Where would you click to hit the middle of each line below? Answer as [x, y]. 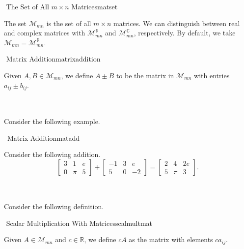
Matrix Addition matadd [43, 138]
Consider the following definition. [54, 206]
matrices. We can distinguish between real [177, 23]
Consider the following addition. [52, 154]
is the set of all [69, 23]
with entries [212, 75]
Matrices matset [95, 6]
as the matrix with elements [171, 239]
